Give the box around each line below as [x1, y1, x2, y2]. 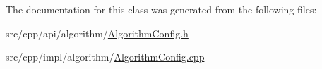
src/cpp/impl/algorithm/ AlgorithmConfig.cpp [6, 49, 205, 64]
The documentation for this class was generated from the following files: [6, 2, 317, 16]
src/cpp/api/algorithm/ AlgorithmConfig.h [6, 25, 189, 40]
